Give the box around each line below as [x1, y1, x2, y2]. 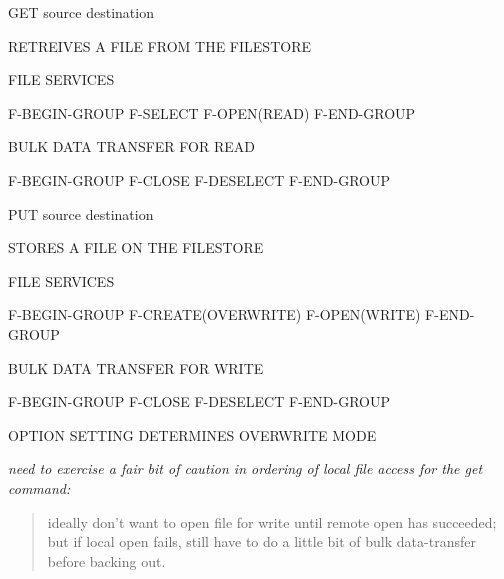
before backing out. [47, 550, 166, 571]
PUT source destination [8, 203, 154, 224]
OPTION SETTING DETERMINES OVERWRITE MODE [8, 424, 377, 445]
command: [8, 477, 71, 498]
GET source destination [8, 2, 154, 22]
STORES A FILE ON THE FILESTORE [8, 237, 264, 258]
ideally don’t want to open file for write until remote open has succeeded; [47, 511, 497, 532]
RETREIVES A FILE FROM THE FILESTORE [8, 35, 311, 56]
